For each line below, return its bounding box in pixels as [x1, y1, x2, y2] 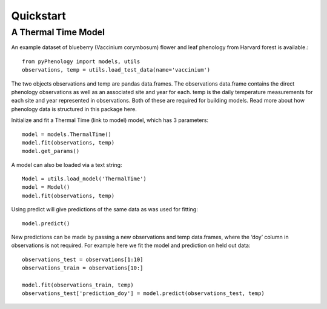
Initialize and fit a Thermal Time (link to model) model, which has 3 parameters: [11, 117, 209, 124]
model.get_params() [22, 148, 80, 155]
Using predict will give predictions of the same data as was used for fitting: [11, 206, 198, 213]
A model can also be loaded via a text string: [11, 161, 122, 168]
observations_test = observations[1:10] [22, 256, 144, 263]
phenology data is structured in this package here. [11, 105, 137, 112]
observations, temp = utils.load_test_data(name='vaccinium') [22, 67, 211, 73]
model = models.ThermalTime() [22, 131, 112, 138]
